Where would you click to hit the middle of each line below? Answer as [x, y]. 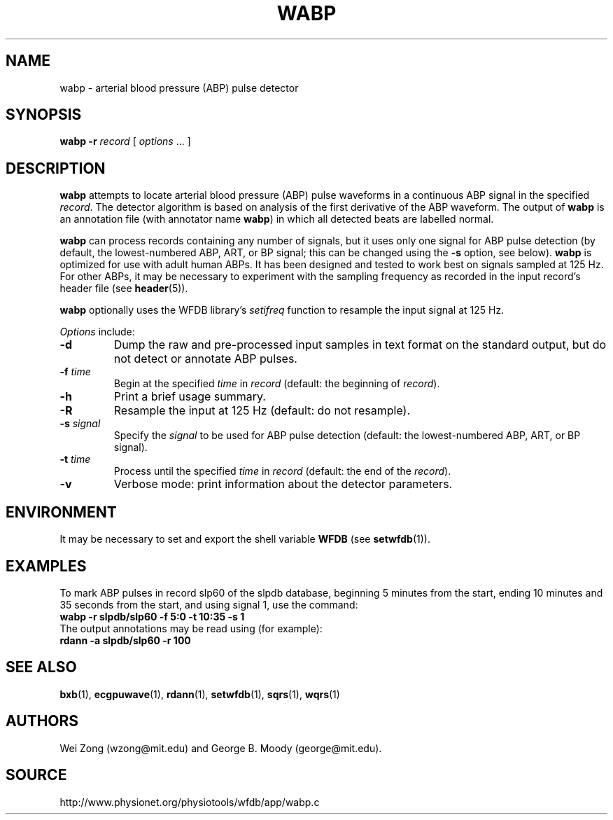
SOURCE [36, 775]
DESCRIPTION [56, 168]
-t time [75, 459]
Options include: [97, 332]
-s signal [80, 424]
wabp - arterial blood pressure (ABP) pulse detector [179, 88]
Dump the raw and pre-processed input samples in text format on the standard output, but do [360, 345]
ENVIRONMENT [61, 512]
